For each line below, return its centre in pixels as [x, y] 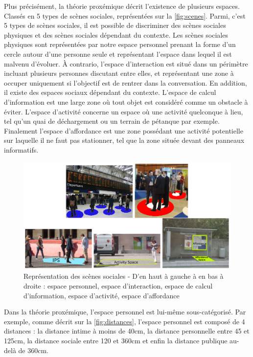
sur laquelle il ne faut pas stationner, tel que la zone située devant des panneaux [124, 140]
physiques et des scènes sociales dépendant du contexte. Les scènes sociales [116, 34]
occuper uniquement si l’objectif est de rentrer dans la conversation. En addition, [126, 82]
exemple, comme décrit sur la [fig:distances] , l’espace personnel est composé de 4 [125, 321]
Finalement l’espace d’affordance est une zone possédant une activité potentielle [124, 130]
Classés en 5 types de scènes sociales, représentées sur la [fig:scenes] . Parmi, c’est [125, 15]
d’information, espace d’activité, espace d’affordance [102, 295]
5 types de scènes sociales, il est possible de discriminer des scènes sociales [115, 25]
